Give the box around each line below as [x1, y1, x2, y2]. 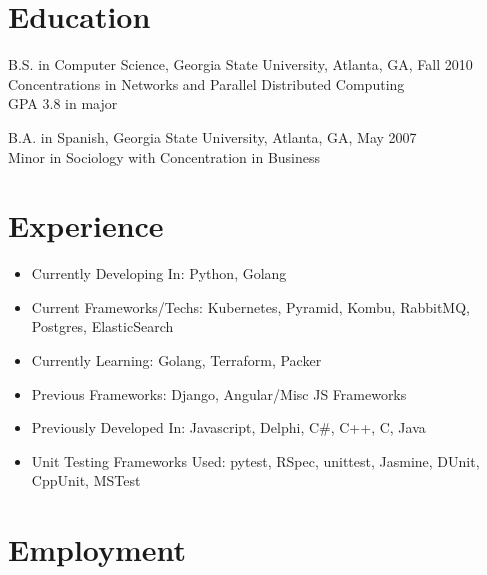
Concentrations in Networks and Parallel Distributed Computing [8, 73, 405, 94]
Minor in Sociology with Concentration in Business [8, 146, 321, 167]
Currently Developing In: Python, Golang [31, 263, 287, 284]
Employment [8, 529, 187, 570]
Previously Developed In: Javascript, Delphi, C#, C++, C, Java [31, 417, 426, 438]
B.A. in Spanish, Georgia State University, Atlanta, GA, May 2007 [8, 126, 417, 147]
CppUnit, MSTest [31, 470, 141, 491]
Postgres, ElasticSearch [31, 316, 174, 337]
